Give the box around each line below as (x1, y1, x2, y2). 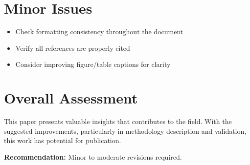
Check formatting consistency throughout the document (15, 26, 183, 37)
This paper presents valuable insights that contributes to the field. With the (4, 116, 232, 126)
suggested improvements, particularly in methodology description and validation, (4, 125, 247, 136)
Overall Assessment (4, 88, 138, 108)
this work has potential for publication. (4, 135, 121, 145)
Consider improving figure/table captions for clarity (15, 59, 171, 69)
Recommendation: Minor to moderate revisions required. (4, 151, 182, 162)
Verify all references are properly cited (15, 42, 130, 53)
